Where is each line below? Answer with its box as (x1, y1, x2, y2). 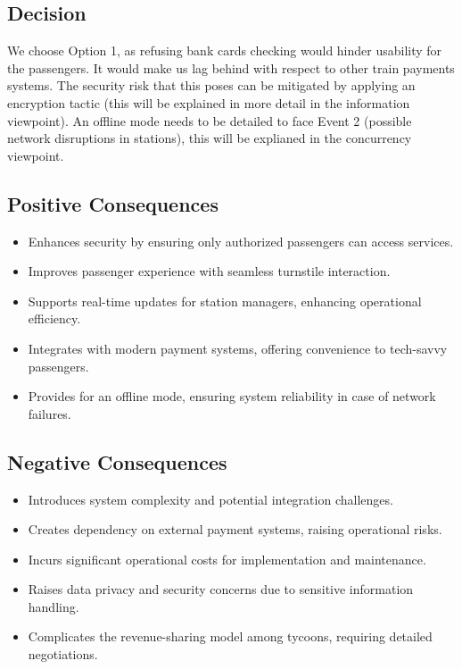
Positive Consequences (7, 189, 219, 217)
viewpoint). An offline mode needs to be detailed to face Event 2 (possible (7, 111, 412, 130)
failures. (28, 404, 71, 422)
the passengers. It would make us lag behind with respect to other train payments (7, 58, 455, 77)
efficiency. (28, 309, 81, 328)
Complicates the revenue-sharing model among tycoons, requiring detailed (28, 627, 433, 646)
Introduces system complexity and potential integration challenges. (28, 489, 393, 508)
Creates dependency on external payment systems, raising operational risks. (28, 520, 442, 539)
